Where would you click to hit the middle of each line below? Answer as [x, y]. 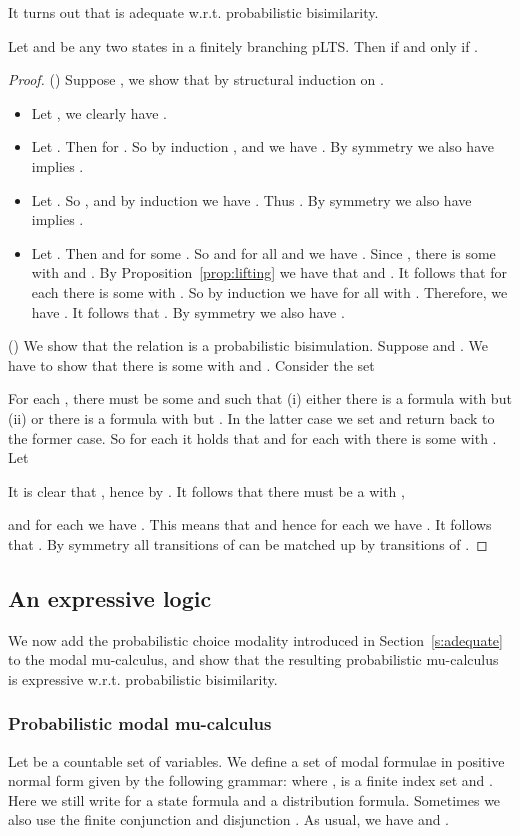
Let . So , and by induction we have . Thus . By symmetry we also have [251, 199]
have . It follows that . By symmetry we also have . [188, 311]
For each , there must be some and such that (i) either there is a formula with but [260, 398]
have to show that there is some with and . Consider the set [191, 364]
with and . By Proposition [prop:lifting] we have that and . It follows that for [269, 272]
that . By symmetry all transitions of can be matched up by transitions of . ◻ [248, 543]
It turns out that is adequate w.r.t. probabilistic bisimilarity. [193, 12]
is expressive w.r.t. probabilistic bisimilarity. [143, 678]
